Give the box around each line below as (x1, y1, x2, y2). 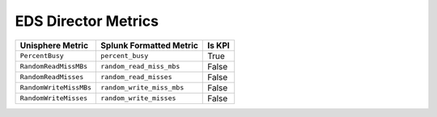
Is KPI (207, 40, 230, 51)
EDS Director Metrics (15, 12, 159, 30)
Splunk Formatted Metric (100, 40, 198, 51)
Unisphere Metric (19, 40, 89, 51)
